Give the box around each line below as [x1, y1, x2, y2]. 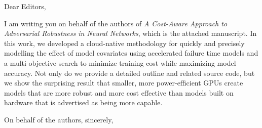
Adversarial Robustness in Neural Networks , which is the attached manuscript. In [4, 28, 257, 38]
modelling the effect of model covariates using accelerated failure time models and [4, 48, 258, 58]
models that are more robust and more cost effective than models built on [4, 87, 234, 98]
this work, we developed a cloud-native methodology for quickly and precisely [4, 37, 245, 48]
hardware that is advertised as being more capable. [4, 97, 163, 108]
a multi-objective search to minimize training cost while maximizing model [4, 57, 236, 68]
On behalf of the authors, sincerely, [4, 114, 114, 124]
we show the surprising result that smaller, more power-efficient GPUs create [4, 77, 243, 88]
